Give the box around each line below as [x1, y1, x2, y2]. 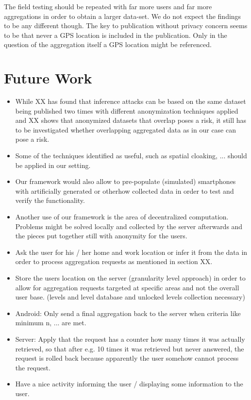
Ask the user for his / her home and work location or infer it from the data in [15, 247, 248, 257]
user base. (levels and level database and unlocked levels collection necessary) [15, 292, 245, 302]
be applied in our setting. [15, 160, 91, 170]
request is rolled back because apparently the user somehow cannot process [15, 353, 239, 363]
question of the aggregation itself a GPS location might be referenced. [4, 39, 212, 50]
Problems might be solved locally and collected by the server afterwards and [15, 221, 243, 231]
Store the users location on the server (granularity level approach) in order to [15, 273, 246, 283]
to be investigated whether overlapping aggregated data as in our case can [15, 124, 236, 134]
